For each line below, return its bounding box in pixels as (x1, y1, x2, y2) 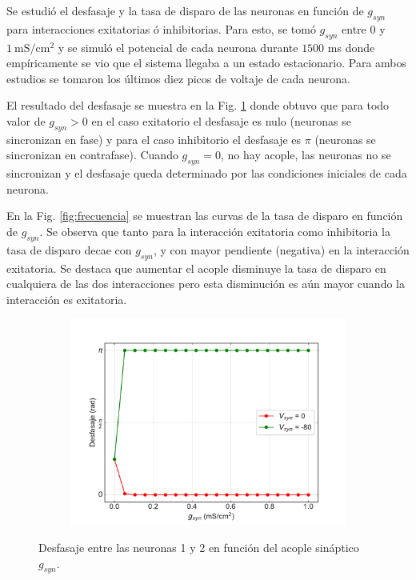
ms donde (327, 38, 375, 55)
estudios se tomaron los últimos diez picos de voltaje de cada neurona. (6, 70, 350, 86)
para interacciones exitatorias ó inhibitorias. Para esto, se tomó (6, 20, 316, 37)
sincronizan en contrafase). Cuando (6, 146, 178, 163)
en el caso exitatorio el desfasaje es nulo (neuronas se (91, 112, 351, 129)
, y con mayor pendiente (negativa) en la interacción (153, 241, 410, 258)
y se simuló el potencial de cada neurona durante (58, 38, 298, 55)
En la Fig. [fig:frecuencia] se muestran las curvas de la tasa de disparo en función (6, 207, 403, 224)
